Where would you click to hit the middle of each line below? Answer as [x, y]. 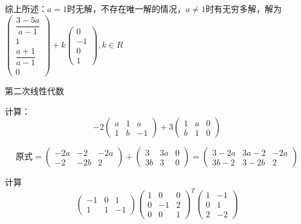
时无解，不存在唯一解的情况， [127, 8]
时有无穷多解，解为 [244, 8]
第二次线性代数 [34, 90]
